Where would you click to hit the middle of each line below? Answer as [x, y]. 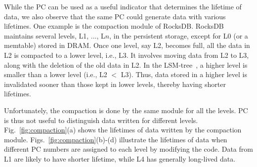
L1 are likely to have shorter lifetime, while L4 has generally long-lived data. [120, 158]
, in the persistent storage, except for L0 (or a [179, 35]
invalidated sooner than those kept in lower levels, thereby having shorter [115, 84]
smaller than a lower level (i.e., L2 [56, 74]
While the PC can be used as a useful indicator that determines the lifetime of [123, 6]
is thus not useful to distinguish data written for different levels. [101, 120]
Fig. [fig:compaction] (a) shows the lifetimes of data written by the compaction [123, 130]
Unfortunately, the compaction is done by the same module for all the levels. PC [126, 110]
